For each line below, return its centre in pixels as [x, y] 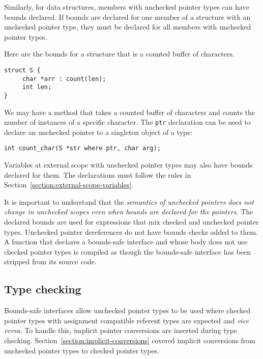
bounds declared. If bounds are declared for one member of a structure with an [127, 17]
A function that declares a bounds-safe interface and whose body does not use [126, 242]
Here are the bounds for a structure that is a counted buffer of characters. [119, 54]
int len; [37, 87]
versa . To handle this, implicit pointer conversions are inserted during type [121, 330]
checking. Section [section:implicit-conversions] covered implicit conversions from [130, 340]
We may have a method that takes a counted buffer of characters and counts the [130, 112]
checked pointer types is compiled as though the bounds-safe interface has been [128, 251]
